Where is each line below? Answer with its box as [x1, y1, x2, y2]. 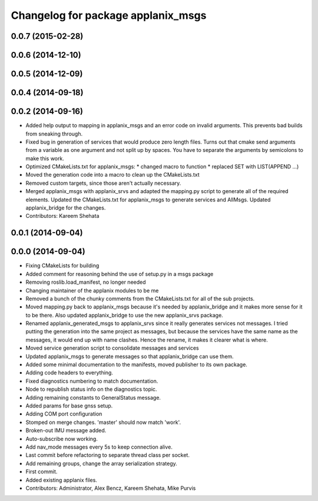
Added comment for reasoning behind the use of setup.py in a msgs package [25, 270, 214, 277]
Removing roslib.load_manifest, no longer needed [25, 278, 147, 286]
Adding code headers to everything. [25, 369, 113, 376]
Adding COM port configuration [25, 410, 102, 417]
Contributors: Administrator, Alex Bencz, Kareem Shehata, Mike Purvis [25, 485, 196, 492]
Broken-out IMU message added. [25, 427, 107, 434]
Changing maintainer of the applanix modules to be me [25, 287, 159, 294]
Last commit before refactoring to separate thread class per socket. [25, 452, 190, 459]
